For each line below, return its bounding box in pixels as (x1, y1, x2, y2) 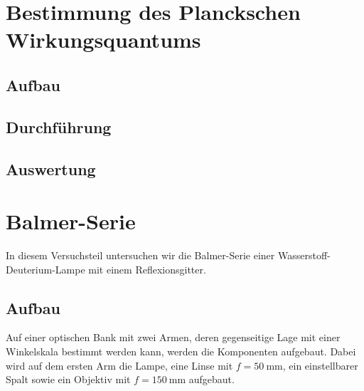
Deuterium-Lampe (6, 261, 85, 276)
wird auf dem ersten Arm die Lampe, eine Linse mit (6, 358, 233, 372)
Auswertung (6, 157, 96, 179)
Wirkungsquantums (6, 25, 201, 54)
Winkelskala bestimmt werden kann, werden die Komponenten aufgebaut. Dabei (6, 344, 356, 359)
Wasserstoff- (277, 248, 331, 263)
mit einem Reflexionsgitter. (88, 261, 206, 276)
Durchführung (6, 115, 112, 137)
